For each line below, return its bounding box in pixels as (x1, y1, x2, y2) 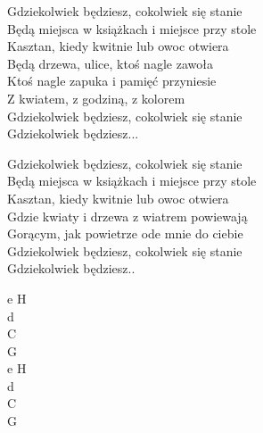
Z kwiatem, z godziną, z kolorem (7, 88, 185, 107)
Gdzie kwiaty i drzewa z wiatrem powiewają (7, 206, 248, 225)
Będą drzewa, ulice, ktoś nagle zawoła (7, 54, 213, 72)
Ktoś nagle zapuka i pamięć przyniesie (7, 71, 217, 90)
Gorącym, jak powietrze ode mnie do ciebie (7, 224, 243, 243)
